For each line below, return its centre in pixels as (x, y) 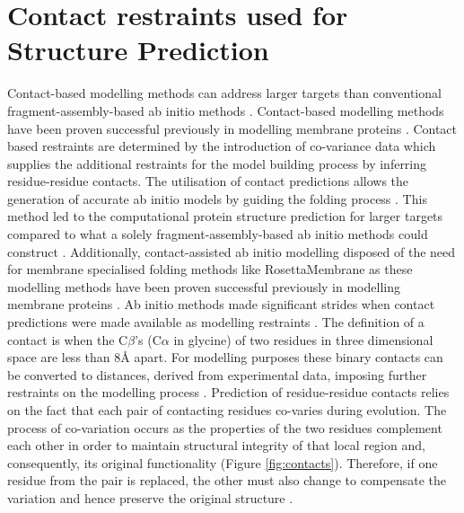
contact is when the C (68, 339)
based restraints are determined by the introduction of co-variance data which (222, 146)
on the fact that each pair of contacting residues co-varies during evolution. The (227, 410)
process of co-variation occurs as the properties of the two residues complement (225, 427)
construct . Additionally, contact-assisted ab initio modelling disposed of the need (232, 251)
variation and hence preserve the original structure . (150, 497)
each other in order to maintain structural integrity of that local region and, (216, 445)
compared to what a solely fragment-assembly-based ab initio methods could (218, 234)
